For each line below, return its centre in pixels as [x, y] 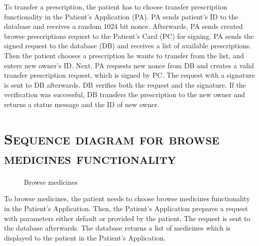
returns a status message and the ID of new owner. [82, 104]
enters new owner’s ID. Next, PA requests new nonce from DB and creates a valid [129, 65]
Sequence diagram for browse [112, 138]
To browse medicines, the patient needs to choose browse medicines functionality [127, 198]
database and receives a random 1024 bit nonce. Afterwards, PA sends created [124, 26]
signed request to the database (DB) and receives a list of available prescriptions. [128, 46]
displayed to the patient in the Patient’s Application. [85, 237]
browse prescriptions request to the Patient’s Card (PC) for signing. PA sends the [129, 36]
